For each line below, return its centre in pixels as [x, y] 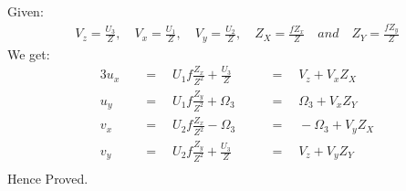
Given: [26, 11]
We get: [29, 53]
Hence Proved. [48, 178]
